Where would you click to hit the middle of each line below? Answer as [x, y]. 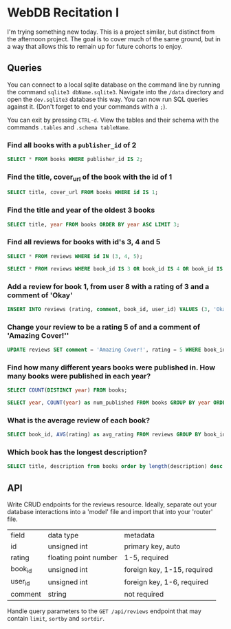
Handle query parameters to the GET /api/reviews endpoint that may [104, 611]
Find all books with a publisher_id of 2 [72, 145]
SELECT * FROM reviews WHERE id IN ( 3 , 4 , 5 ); [75, 256]
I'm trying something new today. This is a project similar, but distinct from [111, 32]
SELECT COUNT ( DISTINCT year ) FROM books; [67, 390]
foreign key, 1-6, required [166, 582]
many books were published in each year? [79, 376]
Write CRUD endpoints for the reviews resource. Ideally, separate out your [112, 504]
